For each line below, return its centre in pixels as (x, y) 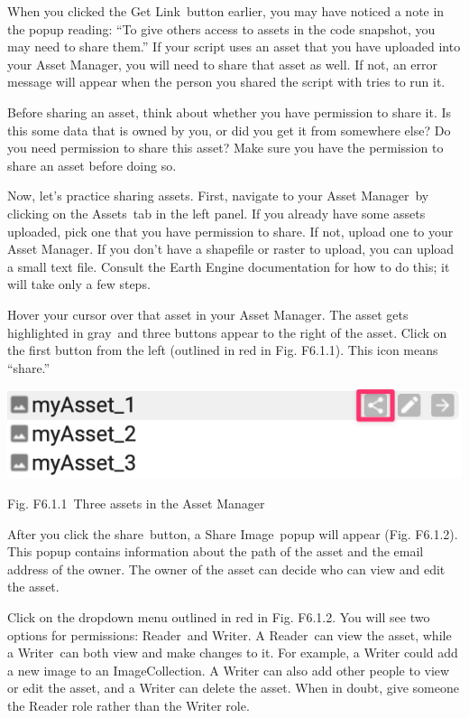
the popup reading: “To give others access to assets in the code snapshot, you (221, 28)
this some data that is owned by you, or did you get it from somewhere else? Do (229, 130)
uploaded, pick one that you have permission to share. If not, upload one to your (230, 231)
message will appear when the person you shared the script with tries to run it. (226, 82)
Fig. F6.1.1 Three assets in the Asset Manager (136, 503)
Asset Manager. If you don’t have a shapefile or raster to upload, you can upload (231, 249)
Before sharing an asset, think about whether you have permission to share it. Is (230, 112)
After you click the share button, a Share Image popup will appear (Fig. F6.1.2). (233, 533)
